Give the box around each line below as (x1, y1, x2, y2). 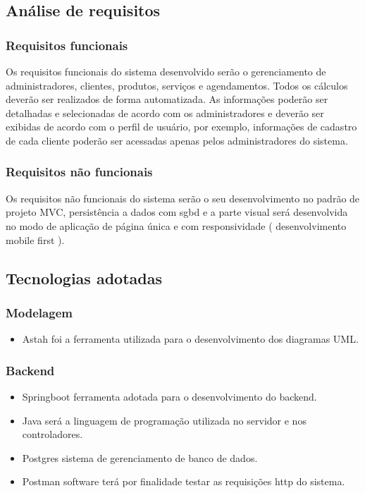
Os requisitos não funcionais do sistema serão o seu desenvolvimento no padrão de (6, 190, 360, 205)
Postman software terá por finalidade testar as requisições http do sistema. (22, 474, 345, 489)
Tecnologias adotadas (6, 267, 162, 288)
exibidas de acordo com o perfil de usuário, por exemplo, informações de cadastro (6, 119, 357, 134)
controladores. (22, 427, 83, 442)
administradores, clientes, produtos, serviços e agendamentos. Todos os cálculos (6, 78, 348, 92)
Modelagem (6, 303, 73, 321)
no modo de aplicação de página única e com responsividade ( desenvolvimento (6, 218, 347, 233)
